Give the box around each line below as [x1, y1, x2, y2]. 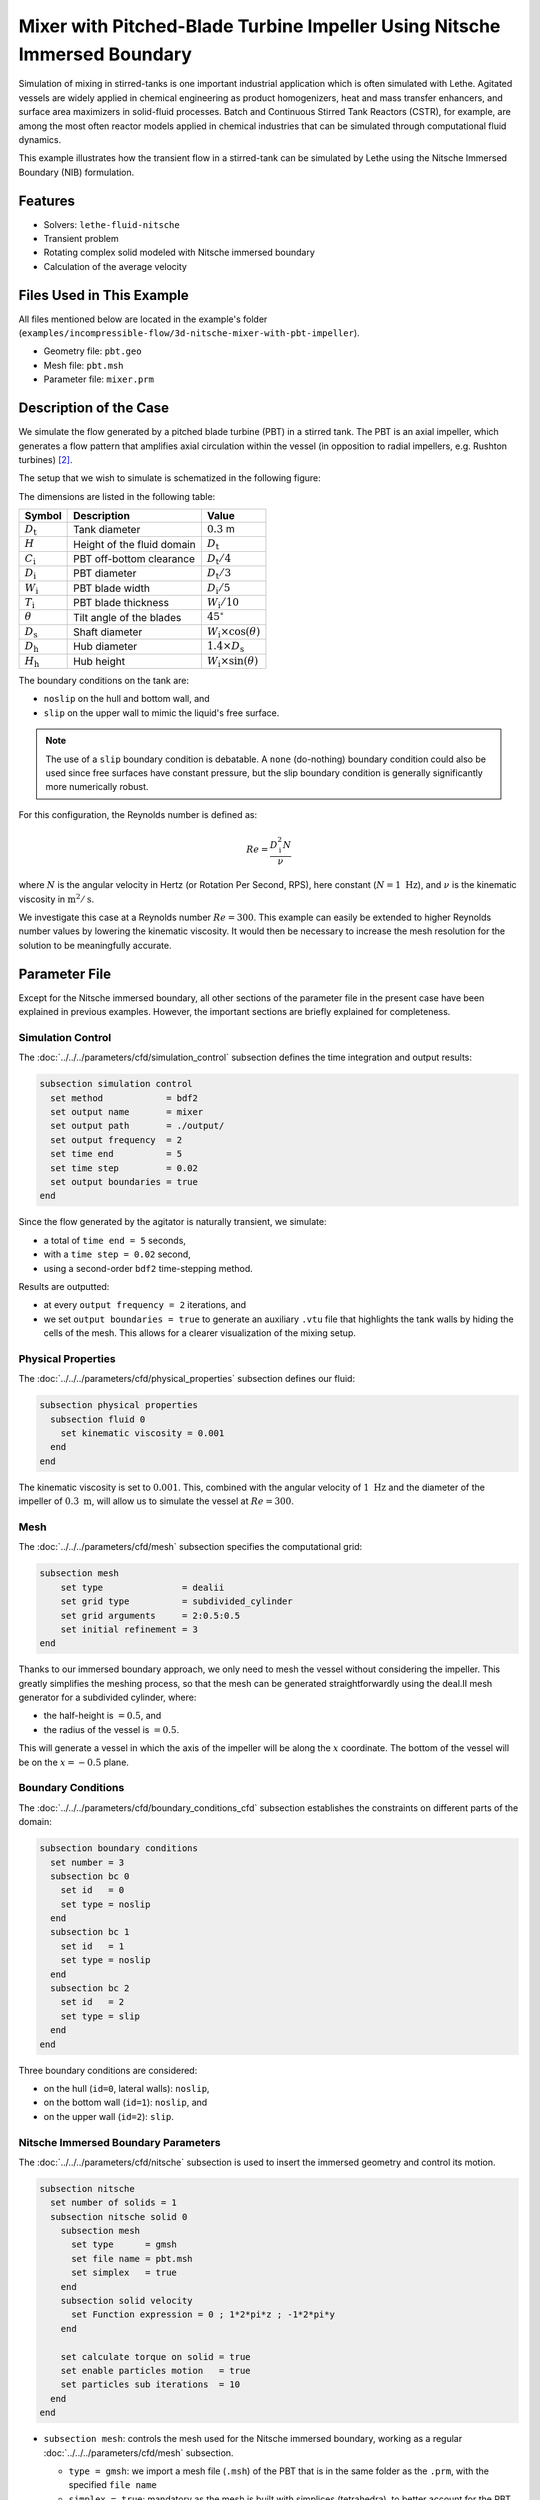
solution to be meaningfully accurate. [18, 939, 172, 951]
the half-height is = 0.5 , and [43, 1710, 162, 1722]
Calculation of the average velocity [43, 260, 187, 272]
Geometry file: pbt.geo [43, 345, 142, 357]
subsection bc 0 [50, 1870, 130, 1882]
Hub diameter [73, 640, 138, 654]
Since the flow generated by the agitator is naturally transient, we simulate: [18, 1216, 327, 1228]
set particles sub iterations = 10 [60, 2379, 240, 2390]
